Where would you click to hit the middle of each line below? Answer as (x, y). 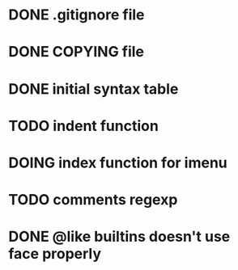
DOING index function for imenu (118, 162)
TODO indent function (84, 126)
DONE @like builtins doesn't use (119, 237)
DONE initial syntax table (93, 89)
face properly (55, 254)
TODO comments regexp (93, 200)
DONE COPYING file (76, 52)
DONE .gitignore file (76, 15)
